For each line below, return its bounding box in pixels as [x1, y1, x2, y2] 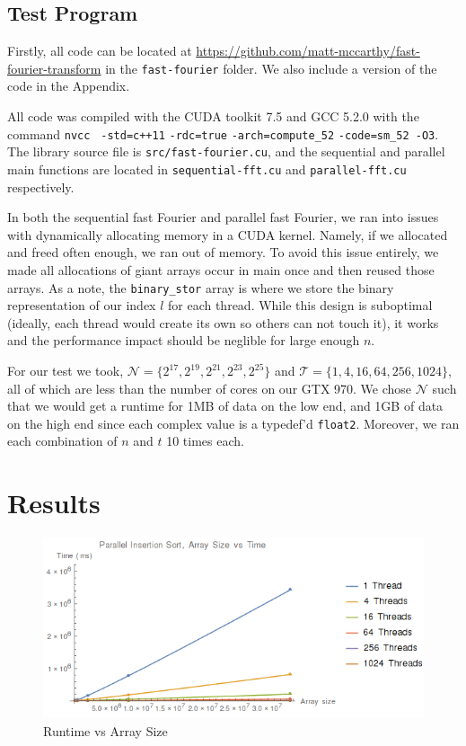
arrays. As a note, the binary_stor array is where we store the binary [7, 278, 394, 297]
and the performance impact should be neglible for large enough [7, 331, 360, 350]
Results [7, 484, 101, 521]
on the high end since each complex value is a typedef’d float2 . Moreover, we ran [7, 413, 460, 432]
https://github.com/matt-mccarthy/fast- [196, 41, 420, 60]
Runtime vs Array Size [43, 721, 168, 740]
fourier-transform [7, 58, 101, 77]
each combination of [7, 431, 118, 450]
